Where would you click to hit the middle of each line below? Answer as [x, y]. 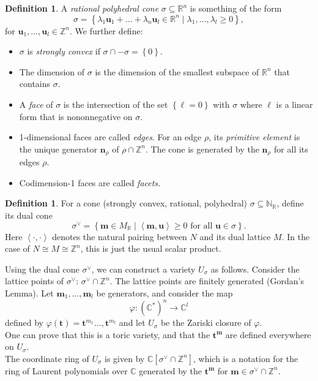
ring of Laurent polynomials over [66, 370]
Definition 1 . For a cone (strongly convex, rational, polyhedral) [126, 203]
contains [35, 84]
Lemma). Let [29, 293]
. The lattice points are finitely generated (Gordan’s [207, 281]
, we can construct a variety [143, 269]
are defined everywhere [268, 334]
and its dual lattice [235, 236]
